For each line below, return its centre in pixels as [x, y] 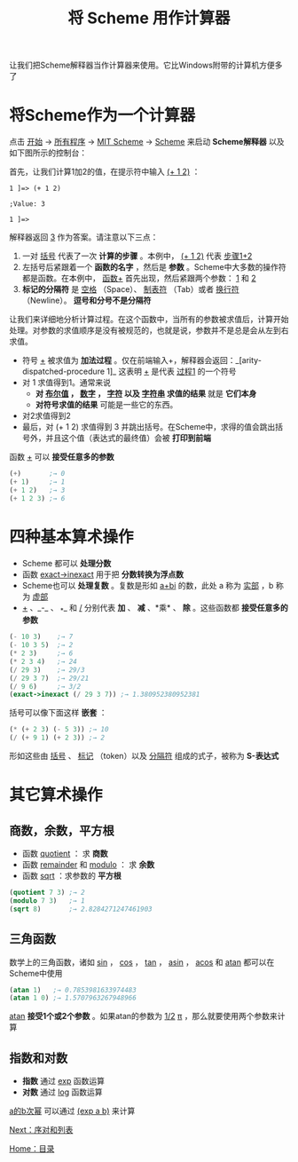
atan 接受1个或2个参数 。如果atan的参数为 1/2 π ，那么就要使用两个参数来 [143, 1016]
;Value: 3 [27, 204]
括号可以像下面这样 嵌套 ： [58, 713]
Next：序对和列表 [41, 1130]
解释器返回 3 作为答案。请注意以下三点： [84, 237]
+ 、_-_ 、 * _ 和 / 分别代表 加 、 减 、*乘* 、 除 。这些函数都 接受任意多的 [155, 609]
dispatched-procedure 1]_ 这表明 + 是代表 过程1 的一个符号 [129, 372]
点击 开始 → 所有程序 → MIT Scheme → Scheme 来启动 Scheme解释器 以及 [147, 142]
